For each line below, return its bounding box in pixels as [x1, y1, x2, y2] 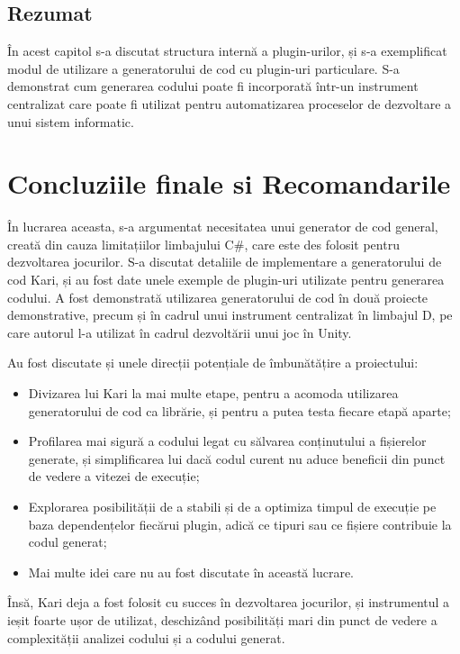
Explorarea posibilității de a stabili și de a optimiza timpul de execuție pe [28, 497, 437, 516]
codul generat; [28, 532, 107, 551]
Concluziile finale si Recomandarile [7, 165, 451, 202]
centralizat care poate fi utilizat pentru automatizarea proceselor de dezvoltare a [7, 94, 452, 113]
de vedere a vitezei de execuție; [28, 467, 200, 486]
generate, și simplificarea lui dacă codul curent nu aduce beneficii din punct [28, 449, 446, 468]
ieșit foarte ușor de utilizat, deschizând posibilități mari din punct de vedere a [7, 610, 437, 629]
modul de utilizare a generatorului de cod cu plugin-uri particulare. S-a [7, 59, 400, 77]
